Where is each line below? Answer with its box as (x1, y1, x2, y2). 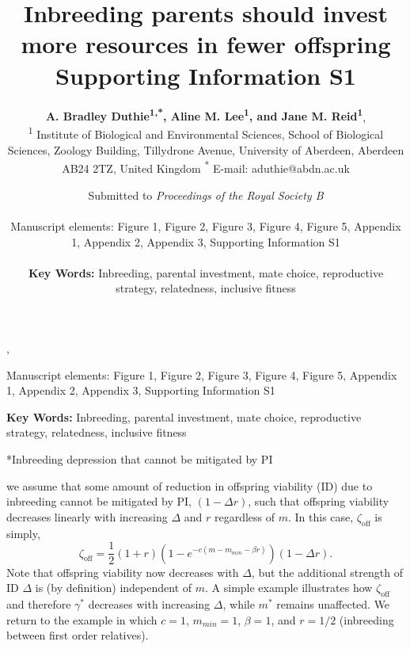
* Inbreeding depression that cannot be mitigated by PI (6, 450, 273, 467)
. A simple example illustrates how (205, 579, 373, 596)
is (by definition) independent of (35, 579, 192, 596)
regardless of (214, 508, 275, 525)
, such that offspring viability (248, 493, 389, 510)
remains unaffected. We (276, 596, 390, 612)
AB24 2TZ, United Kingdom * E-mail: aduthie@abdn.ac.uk (62, 158, 350, 177)
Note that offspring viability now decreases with (6, 563, 239, 580)
